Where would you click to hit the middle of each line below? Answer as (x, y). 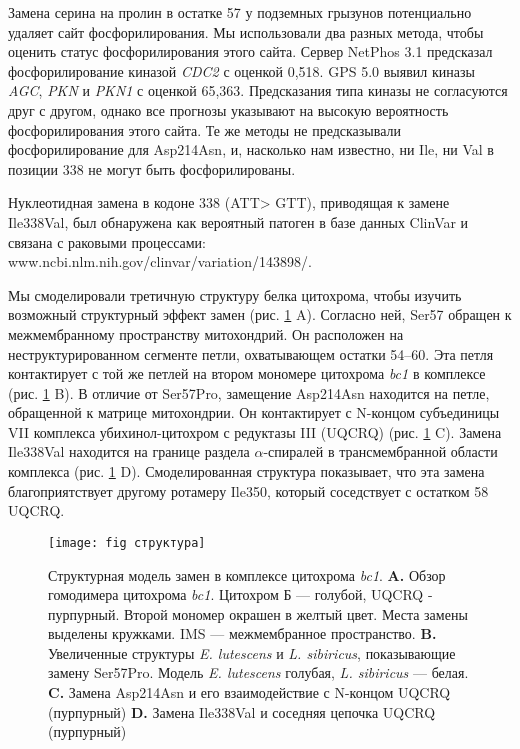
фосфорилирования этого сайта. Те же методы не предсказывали (204, 129)
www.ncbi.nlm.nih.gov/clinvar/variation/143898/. (160, 261)
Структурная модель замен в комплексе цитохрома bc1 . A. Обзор (247, 574)
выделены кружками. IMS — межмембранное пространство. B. (242, 633)
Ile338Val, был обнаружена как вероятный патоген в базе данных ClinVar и (238, 221)
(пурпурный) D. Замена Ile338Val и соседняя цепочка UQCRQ (242, 711)
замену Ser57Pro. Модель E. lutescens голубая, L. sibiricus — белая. (258, 672)
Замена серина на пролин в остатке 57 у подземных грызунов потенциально (240, 12)
